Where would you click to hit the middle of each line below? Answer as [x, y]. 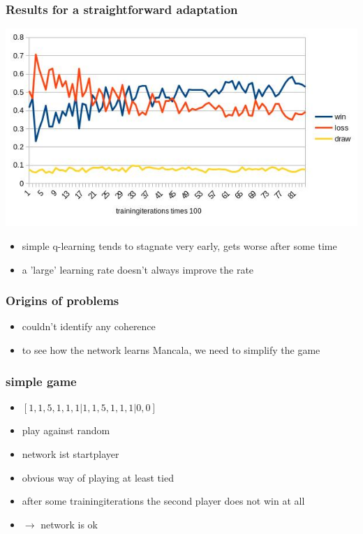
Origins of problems [62, 301]
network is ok [69, 524]
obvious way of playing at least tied [98, 477]
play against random [66, 430]
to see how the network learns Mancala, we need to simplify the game [171, 350]
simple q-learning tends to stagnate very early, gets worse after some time [179, 246]
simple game [41, 381]
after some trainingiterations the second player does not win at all [163, 501]
